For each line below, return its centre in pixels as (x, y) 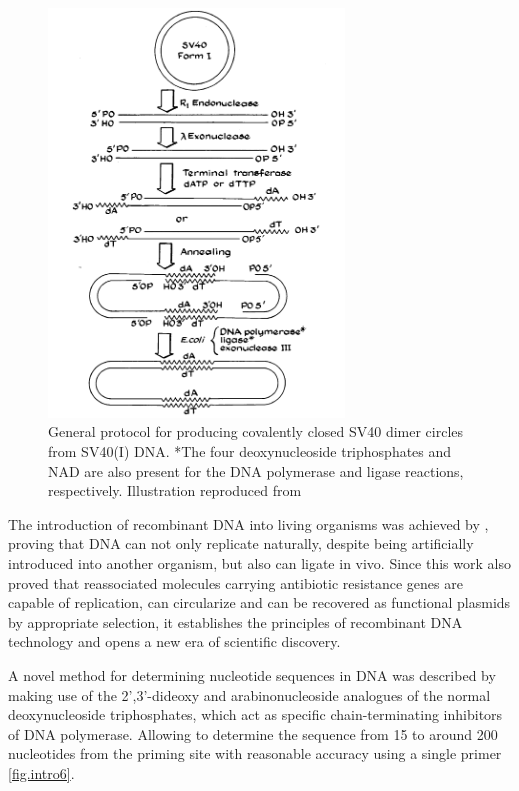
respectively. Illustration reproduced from (175, 490)
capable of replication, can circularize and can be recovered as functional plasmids (259, 602)
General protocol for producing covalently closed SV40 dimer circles (256, 431)
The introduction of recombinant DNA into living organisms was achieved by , (248, 523)
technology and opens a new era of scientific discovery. (174, 641)
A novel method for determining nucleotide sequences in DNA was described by (252, 675)
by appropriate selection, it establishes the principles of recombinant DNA (235, 621)
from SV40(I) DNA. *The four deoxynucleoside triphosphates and (250, 451)
